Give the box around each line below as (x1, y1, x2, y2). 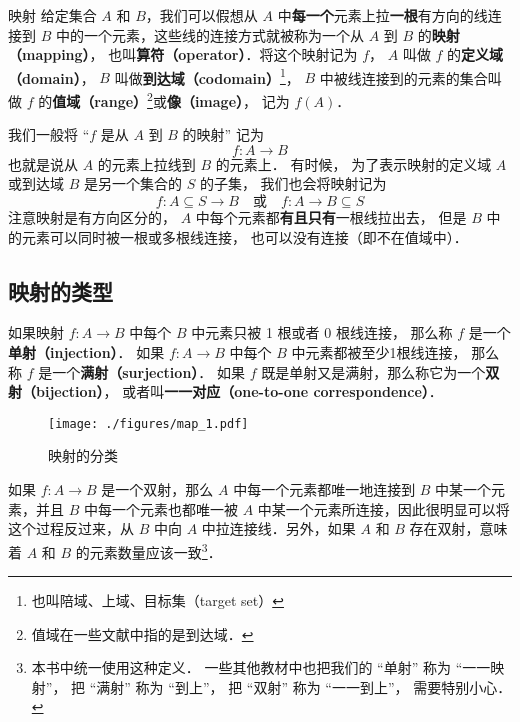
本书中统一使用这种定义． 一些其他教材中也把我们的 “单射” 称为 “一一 (31, 657, 491, 678)
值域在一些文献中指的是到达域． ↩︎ (31, 623, 254, 644)
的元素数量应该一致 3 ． (75, 538, 222, 562)
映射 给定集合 (8, 5, 97, 25)
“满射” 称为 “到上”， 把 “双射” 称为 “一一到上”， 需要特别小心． (89, 676, 512, 697)
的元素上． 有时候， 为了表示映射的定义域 (215, 153, 492, 174)
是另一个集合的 (83, 173, 182, 194)
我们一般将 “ (8, 124, 90, 145)
